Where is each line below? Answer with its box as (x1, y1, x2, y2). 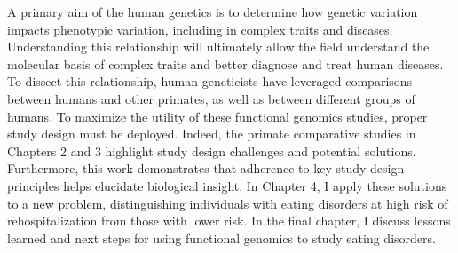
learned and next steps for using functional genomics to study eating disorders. (7, 228, 436, 247)
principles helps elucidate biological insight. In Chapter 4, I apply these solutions (7, 176, 447, 194)
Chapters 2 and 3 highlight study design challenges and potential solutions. (7, 141, 416, 160)
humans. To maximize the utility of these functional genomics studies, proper (7, 107, 428, 125)
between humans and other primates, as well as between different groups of (7, 89, 415, 107)
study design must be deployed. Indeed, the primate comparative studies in (7, 124, 416, 143)
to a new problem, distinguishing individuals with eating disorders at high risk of (7, 194, 448, 212)
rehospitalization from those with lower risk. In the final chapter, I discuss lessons (7, 211, 451, 230)
